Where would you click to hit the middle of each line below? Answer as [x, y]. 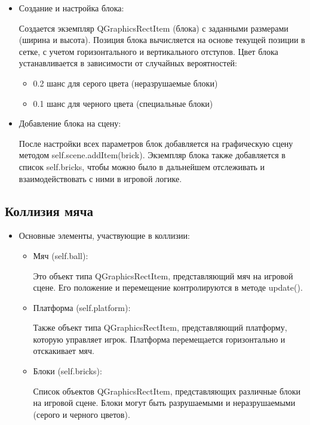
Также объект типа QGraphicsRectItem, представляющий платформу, [160, 327]
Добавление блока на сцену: [70, 123]
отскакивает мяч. [64, 351]
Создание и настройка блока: [71, 8]
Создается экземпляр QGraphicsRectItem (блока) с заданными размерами [154, 28]
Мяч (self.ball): [61, 255]
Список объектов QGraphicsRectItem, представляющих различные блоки [167, 391]
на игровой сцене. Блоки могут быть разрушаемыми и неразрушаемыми [164, 403]
